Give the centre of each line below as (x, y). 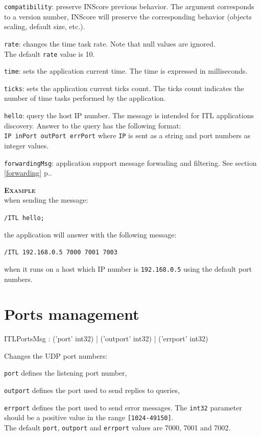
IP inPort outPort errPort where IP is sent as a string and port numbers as (127, 135)
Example (20, 190)
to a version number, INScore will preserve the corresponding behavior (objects (128, 16)
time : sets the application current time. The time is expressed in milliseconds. (126, 71)
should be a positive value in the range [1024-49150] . (89, 417)
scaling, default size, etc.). (45, 26)
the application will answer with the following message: (90, 234)
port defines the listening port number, (66, 373)
